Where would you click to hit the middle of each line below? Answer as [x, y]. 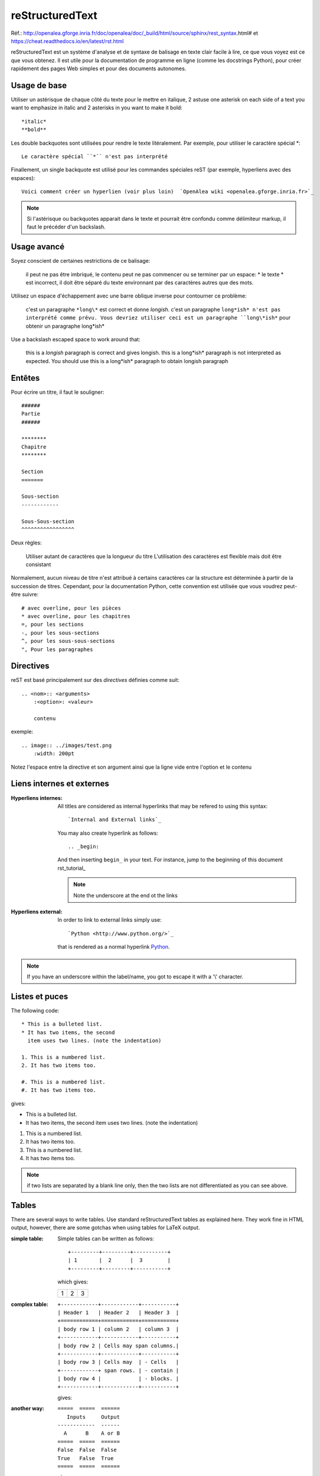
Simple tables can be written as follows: [106, 1238]
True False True [86, 1458]
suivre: [30, 595]
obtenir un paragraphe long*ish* [65, 326]
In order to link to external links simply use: [110, 920]
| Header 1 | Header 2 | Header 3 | [118, 1312]
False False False [87, 1450]
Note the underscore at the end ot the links [126, 895]
